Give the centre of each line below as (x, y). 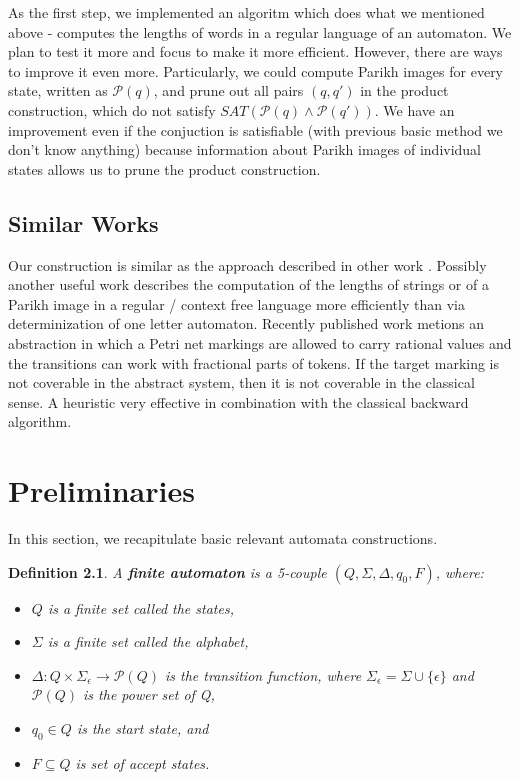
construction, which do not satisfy (112, 109)
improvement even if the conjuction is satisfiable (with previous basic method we (255, 129)
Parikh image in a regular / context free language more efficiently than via (236, 303)
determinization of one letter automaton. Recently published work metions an (246, 323)
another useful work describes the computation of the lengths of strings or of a (248, 284)
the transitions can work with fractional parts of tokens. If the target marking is (254, 362)
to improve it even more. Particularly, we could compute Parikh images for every (256, 70)
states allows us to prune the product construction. (164, 168)
